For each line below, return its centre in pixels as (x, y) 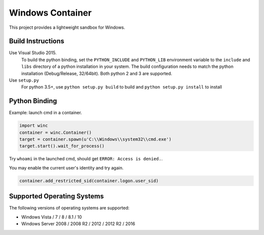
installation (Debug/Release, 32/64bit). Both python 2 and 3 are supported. (97, 73)
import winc (34, 126)
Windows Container (50, 13)
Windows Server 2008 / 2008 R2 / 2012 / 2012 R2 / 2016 (78, 224)
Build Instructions (37, 41)
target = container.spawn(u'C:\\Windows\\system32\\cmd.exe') (95, 139)
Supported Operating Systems (56, 196)
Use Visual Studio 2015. (33, 53)
